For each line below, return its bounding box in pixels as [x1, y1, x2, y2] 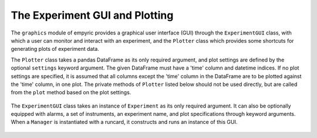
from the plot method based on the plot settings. [11, 89, 131, 96]
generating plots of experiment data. [11, 46, 99, 53]
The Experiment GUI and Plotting [11, 9, 174, 22]
